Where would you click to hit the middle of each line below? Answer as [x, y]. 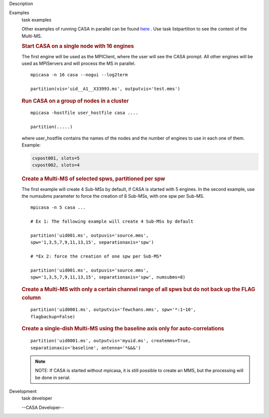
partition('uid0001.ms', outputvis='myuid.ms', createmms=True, [111, 341]
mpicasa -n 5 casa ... [58, 208]
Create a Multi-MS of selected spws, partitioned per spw [93, 179]
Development [23, 392]
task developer [37, 398]
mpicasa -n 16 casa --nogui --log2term [79, 75]
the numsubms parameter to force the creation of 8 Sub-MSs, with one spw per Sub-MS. [113, 196]
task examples [37, 19]
